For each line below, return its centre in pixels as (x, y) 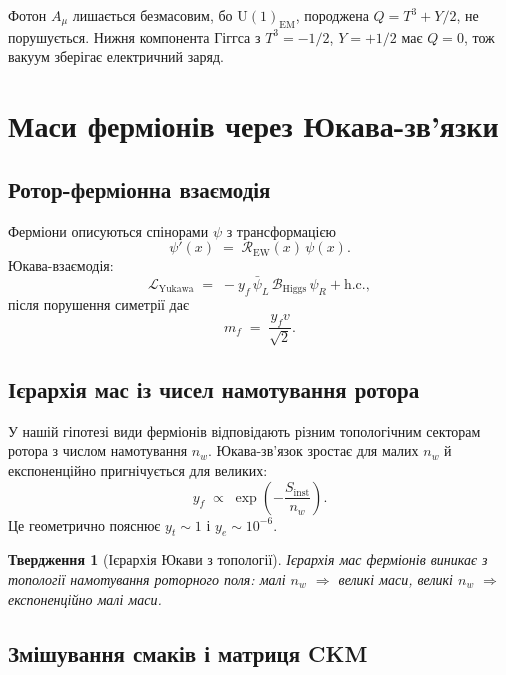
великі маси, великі (395, 578)
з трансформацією (281, 230)
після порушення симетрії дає (98, 303)
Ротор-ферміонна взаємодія (139, 188)
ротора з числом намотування (98, 450)
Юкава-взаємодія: (61, 265)
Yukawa (176, 289)
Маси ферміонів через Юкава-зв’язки (253, 125)
